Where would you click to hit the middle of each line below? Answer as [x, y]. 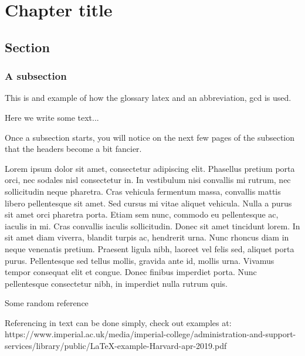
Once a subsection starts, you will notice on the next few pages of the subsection [150, 137]
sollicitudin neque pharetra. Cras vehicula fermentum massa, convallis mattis [143, 191]
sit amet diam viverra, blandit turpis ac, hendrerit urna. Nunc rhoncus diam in [147, 237]
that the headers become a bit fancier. [73, 149]
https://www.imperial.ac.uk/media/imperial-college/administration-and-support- [150, 334]
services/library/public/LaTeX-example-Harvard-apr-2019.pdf [116, 346]
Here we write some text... [52, 117]
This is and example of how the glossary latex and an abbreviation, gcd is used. [148, 98]
